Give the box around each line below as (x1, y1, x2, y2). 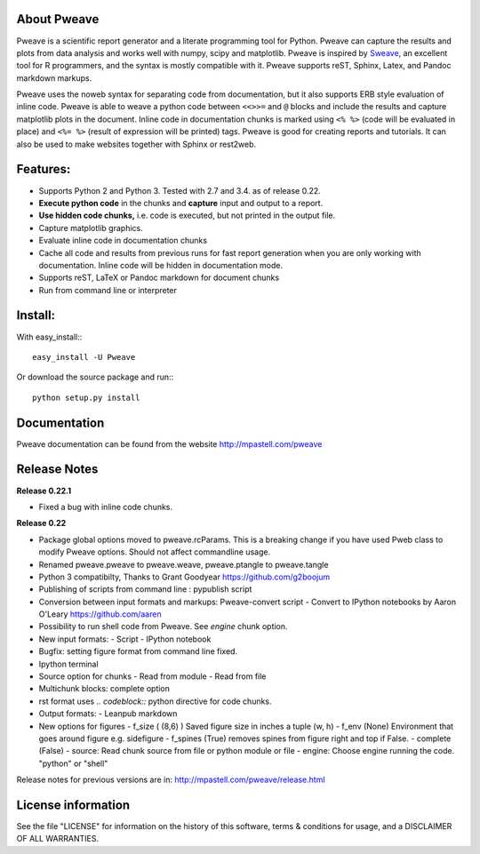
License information (16, 797, 131, 812)
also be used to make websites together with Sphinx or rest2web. (16, 139, 257, 149)
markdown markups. (16, 72, 92, 84)
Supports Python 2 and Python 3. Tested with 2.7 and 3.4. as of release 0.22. (38, 185, 322, 196)
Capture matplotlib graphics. (38, 222, 143, 233)
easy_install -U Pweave (32, 352, 136, 362)
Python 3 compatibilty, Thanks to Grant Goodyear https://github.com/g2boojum (38, 571, 331, 582)
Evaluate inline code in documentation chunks (38, 235, 208, 246)
